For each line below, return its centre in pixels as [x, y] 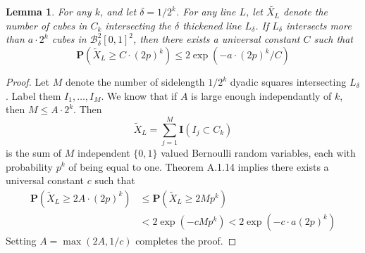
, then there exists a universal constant [216, 39]
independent [104, 152]
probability [29, 166]
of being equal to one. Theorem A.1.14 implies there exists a [199, 166]
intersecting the [138, 25]
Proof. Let [27, 82]
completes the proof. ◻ [186, 240]
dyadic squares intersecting [288, 82]
